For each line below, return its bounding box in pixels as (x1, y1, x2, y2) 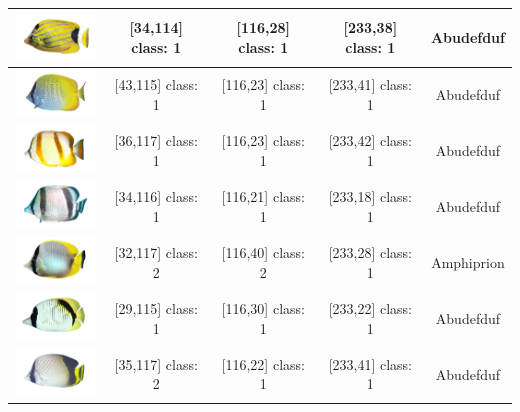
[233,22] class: (328, 297, 413, 318)
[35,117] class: (114, 353, 198, 374)
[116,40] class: (221, 242, 305, 262)
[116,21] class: (221, 186, 305, 207)
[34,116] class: (114, 186, 198, 207)
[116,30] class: (221, 297, 305, 318)
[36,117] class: (114, 130, 198, 151)
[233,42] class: (328, 130, 413, 151)
